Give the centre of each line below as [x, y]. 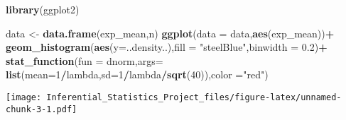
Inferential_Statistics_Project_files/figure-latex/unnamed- [194, 97]
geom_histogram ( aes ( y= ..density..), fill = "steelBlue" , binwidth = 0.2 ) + [167, 47]
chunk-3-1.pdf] [42, 109]
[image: [24, 97]
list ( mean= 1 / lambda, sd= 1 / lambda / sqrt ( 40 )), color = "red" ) [137, 74]
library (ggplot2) [43, 9]
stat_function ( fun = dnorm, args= [85, 60]
